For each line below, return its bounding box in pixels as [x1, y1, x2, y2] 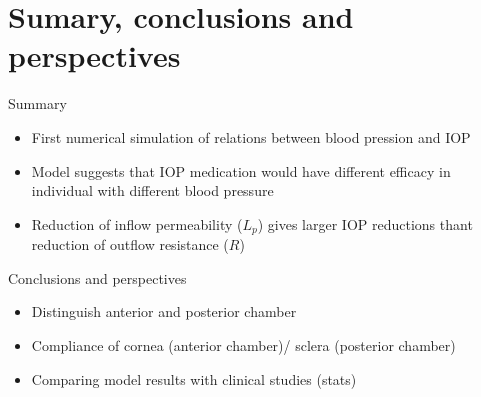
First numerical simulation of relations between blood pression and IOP [31, 126, 471, 147]
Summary [8, 93, 67, 114]
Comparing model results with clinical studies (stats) [31, 368, 357, 389]
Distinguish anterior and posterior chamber [31, 301, 297, 322]
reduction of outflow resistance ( [31, 234, 229, 255]
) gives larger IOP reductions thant [257, 213, 473, 234]
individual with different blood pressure [31, 180, 274, 201]
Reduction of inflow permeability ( [31, 213, 243, 234]
